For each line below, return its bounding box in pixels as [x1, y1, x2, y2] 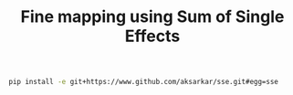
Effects [124, 26, 181, 47]
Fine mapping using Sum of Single [20, 6, 285, 27]
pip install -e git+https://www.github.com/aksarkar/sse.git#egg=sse [8, 78, 279, 87]
